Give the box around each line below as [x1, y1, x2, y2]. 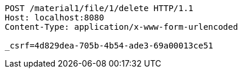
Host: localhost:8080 [5, 13, 104, 22]
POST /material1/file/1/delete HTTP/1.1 [5, 4, 194, 13]
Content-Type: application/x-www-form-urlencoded [5, 22, 238, 32]
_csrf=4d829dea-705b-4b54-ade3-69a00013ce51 [5, 41, 214, 50]
